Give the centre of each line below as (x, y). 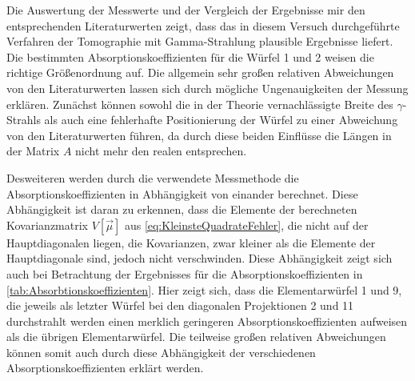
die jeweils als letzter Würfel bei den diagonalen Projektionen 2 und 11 (180, 305)
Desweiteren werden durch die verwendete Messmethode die (153, 177)
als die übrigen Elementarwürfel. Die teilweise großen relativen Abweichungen (196, 337)
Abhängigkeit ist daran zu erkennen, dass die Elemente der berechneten (182, 209)
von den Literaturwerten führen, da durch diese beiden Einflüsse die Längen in (199, 135)
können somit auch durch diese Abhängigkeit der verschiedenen (161, 352)
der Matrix (33, 151)
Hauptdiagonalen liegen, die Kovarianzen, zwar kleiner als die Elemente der (191, 242)
